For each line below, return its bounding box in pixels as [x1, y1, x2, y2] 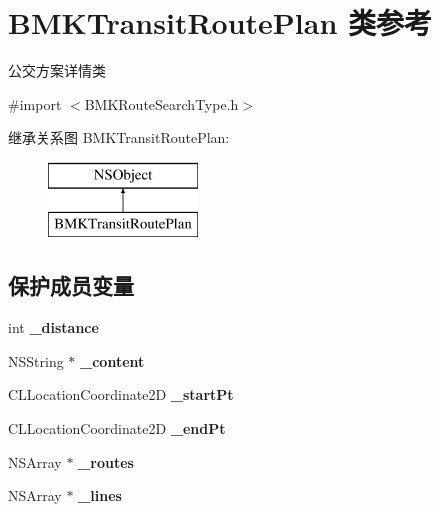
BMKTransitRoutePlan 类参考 [8, 2, 433, 43]
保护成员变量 [8, 270, 134, 301]
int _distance [8, 317, 99, 338]
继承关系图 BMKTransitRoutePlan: [8, 127, 230, 148]
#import [8, 93, 62, 114]
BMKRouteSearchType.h [84, 93, 239, 114]
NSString [8, 350, 64, 371]
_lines [78, 485, 122, 506]
